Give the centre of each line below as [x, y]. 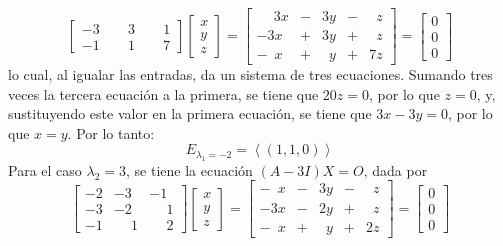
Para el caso [45, 169]
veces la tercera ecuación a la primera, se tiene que [163, 93]
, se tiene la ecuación [189, 169]
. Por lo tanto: [111, 132]
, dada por [395, 169]
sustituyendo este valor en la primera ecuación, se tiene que [190, 113]
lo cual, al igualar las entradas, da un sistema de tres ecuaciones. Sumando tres [250, 74]
